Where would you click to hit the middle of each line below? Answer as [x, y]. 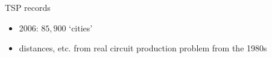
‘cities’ [81, 27]
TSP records [28, 7]
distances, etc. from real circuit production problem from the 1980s [143, 48]
